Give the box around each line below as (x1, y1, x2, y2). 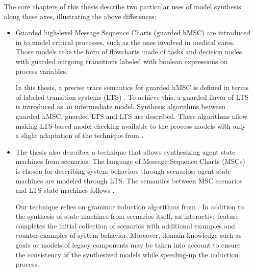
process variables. (15, 66, 68, 76)
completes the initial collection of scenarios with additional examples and (15, 220, 235, 230)
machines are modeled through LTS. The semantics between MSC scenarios (15, 175, 243, 185)
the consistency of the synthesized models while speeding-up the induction (15, 249, 239, 259)
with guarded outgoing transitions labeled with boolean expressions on (15, 56, 228, 66)
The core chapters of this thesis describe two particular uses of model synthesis (4, 1, 241, 11)
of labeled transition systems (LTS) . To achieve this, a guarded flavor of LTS (15, 91, 249, 102)
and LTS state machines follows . (15, 185, 115, 195)
